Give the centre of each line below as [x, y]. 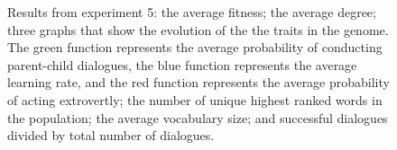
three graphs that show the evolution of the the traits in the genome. [198, 29]
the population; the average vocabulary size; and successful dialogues [198, 117]
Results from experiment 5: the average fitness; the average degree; [192, 12]
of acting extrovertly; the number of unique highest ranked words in [195, 99]
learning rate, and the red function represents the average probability [198, 82]
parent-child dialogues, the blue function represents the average [182, 64]
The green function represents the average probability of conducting [195, 47]
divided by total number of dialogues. [111, 135]
